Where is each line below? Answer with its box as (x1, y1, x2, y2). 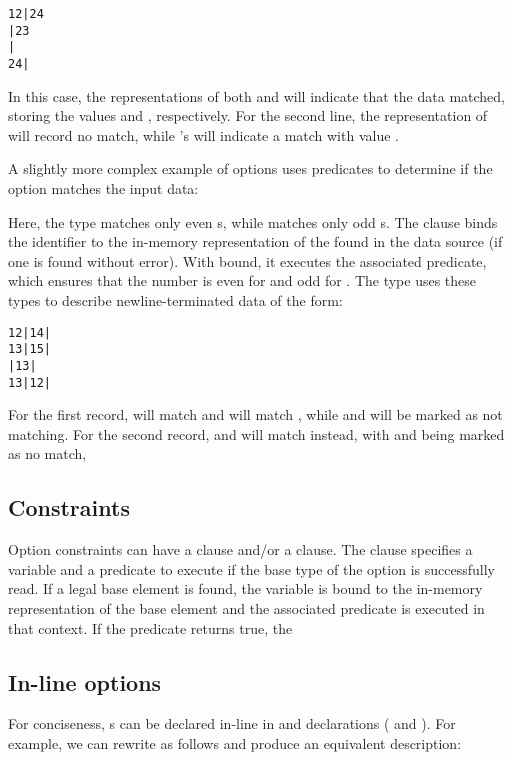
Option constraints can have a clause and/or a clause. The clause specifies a (8, 539, 473, 560)
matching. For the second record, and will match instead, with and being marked (8, 423, 505, 444)
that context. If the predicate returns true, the (8, 617, 293, 638)
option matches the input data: (8, 178, 199, 198)
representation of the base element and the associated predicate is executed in (8, 597, 485, 618)
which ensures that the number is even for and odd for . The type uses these (8, 270, 477, 291)
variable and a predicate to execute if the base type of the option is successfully (8, 558, 495, 579)
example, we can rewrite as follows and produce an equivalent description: (8, 732, 462, 753)
